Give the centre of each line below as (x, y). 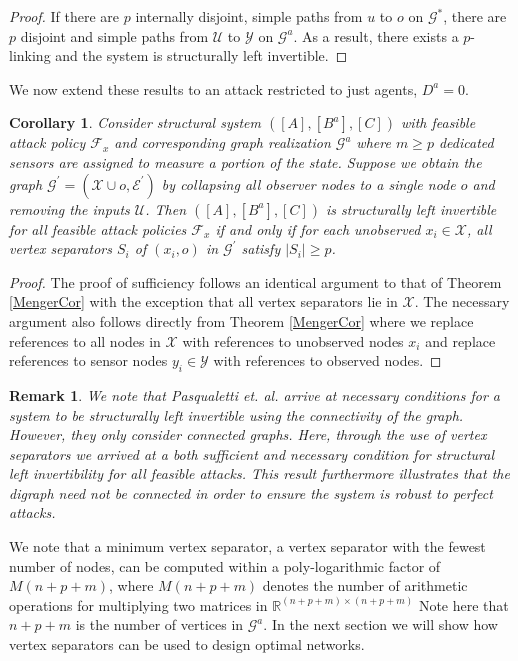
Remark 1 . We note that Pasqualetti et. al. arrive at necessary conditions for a (254, 394)
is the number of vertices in (159, 624)
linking (30, 55)
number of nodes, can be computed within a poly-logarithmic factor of (225, 565)
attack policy (47, 142)
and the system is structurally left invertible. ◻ (201, 55)
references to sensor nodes (88, 360)
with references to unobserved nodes (293, 340)
